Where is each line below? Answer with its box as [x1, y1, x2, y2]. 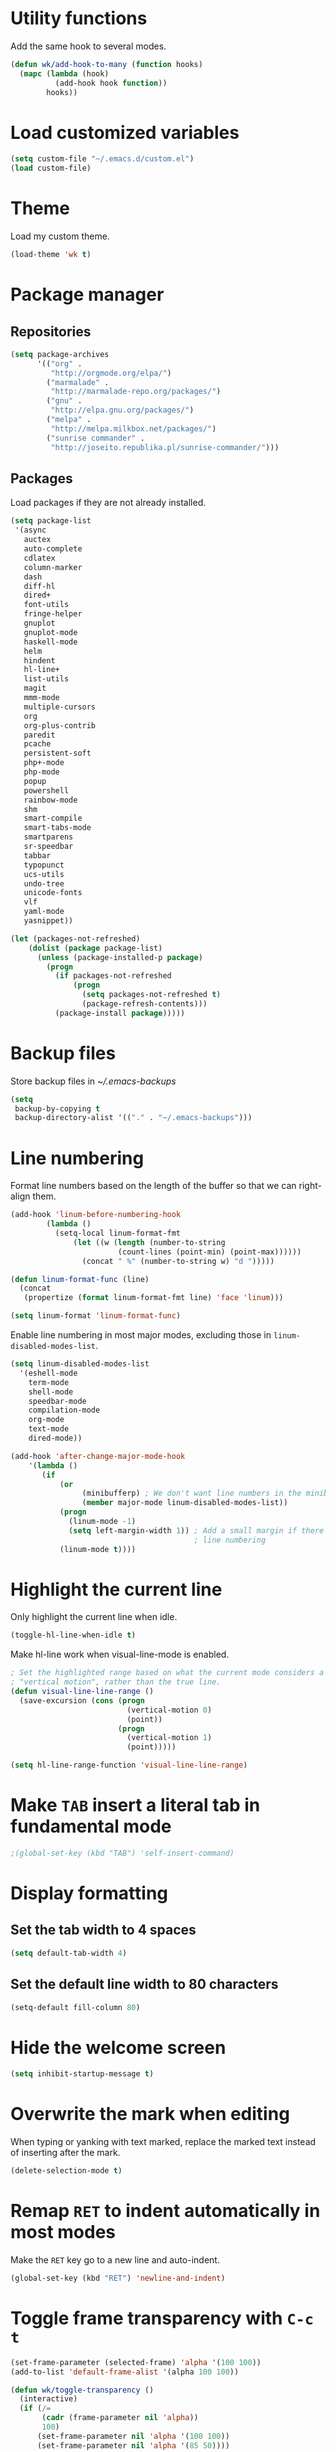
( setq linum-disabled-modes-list [10, 1359, 150, 1369]
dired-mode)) [28, 1433, 83, 1443]
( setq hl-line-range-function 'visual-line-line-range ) [10, 1760, 248, 1771]
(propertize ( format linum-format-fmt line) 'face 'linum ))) [23, 1293, 284, 1303]
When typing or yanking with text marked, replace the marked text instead [10, 2136, 317, 2148]
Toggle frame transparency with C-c [10, 2307, 315, 2330]
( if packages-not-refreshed [54, 971, 172, 981]
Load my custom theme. [10, 230, 110, 242]
